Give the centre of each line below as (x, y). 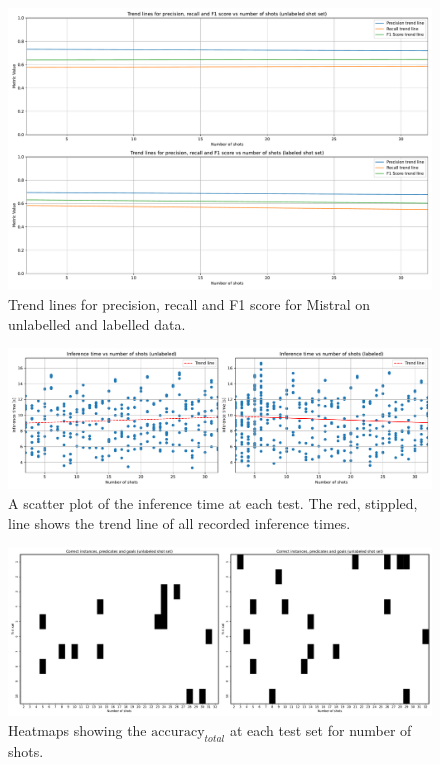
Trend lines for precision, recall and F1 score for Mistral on (189, 303)
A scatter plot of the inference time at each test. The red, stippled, (213, 502)
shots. (26, 750)
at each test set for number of (320, 730)
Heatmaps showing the (77, 730)
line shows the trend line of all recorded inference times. (179, 522)
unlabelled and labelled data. (97, 323)
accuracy (178, 732)
